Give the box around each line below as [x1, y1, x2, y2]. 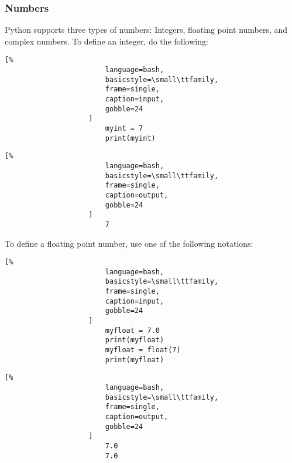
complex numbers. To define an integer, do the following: [5, 35, 208, 47]
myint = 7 [105, 124, 143, 132]
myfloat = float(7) [105, 346, 181, 355]
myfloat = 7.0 [105, 326, 160, 335]
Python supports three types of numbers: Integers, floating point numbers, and [5, 23, 288, 36]
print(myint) [105, 134, 156, 142]
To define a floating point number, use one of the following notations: [5, 237, 253, 249]
